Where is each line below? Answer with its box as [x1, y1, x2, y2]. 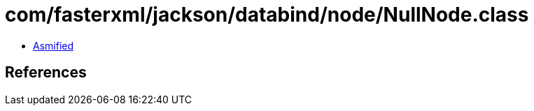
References [5, 64, 87, 82]
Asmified [33, 39, 74, 52]
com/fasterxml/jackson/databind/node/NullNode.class [5, 3, 529, 27]
